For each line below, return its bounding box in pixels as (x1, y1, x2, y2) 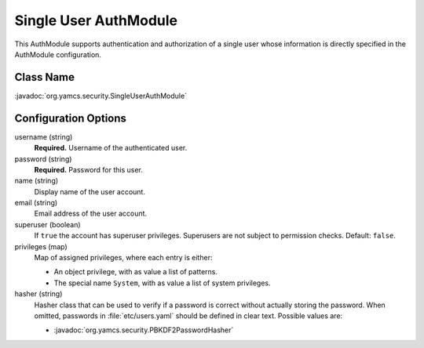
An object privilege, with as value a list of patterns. (53, 267, 218, 277)
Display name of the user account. (34, 187, 145, 196)
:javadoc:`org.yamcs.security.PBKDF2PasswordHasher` (53, 325, 234, 335)
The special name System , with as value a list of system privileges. (53, 278, 271, 288)
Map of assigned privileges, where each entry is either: (34, 253, 213, 263)
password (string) (14, 154, 72, 164)
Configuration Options (14, 111, 127, 125)
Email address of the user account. (34, 208, 148, 219)
